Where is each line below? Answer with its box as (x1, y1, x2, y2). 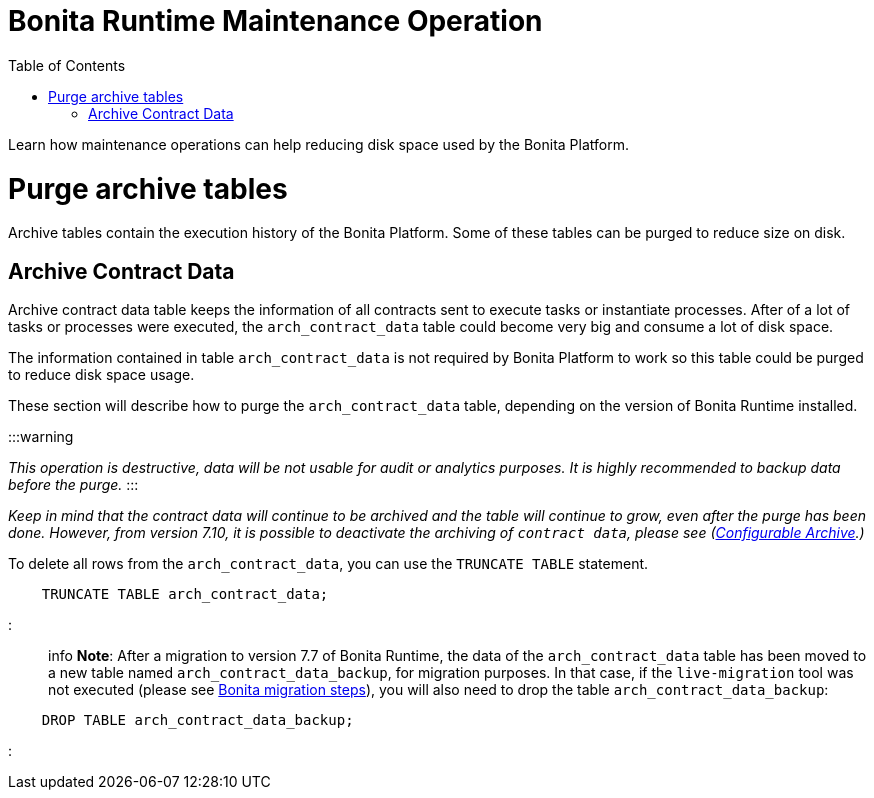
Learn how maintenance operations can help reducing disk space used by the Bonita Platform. (8, 135, 629, 153)
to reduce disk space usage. (8, 366, 195, 384)
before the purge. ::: (8, 476, 139, 494)
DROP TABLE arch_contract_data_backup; (41, 712, 354, 729)
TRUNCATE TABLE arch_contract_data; (41, 586, 329, 603)
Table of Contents (8, 56, 126, 74)
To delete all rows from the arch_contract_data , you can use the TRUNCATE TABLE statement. (8, 555, 649, 573)
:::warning (8, 428, 74, 446)
